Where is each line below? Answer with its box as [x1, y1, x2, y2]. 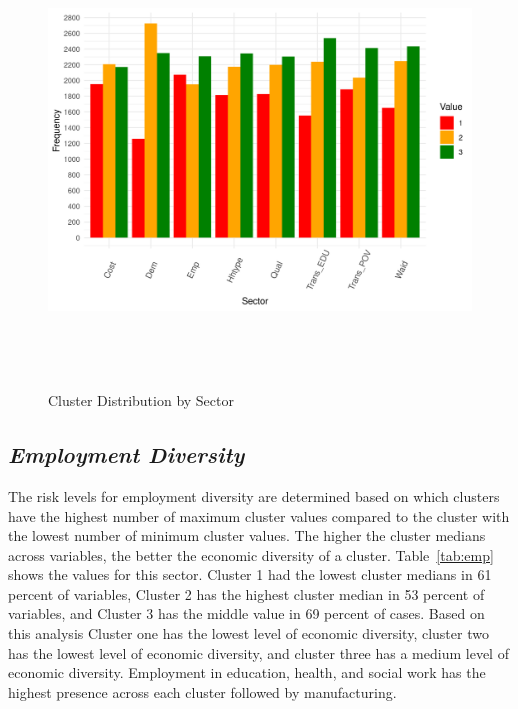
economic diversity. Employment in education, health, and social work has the [8, 662, 486, 683]
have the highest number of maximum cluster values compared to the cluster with [8, 505, 510, 526]
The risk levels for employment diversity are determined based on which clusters [8, 485, 500, 506]
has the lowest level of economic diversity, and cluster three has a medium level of [8, 642, 509, 663]
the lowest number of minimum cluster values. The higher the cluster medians [8, 525, 486, 546]
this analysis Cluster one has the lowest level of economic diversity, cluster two [8, 623, 489, 644]
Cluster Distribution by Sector [48, 390, 234, 411]
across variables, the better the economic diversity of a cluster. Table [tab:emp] [8, 544, 494, 565]
